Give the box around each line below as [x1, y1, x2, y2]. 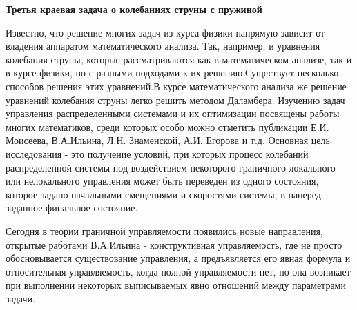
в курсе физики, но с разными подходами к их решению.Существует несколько [6, 65, 339, 80]
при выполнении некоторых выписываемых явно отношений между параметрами [6, 278, 346, 292]
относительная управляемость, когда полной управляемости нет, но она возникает [6, 264, 351, 278]
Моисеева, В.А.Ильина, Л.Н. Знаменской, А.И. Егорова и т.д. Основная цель [6, 133, 330, 147]
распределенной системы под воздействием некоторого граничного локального [6, 160, 336, 174]
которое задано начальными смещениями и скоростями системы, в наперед [6, 187, 321, 201]
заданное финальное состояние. [6, 200, 138, 215]
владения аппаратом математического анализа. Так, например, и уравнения [6, 39, 320, 53]
